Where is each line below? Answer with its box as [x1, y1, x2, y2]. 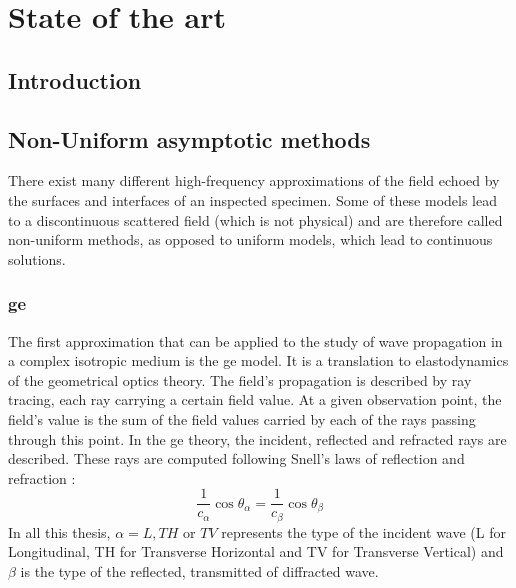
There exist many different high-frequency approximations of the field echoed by [8, 170, 500, 191]
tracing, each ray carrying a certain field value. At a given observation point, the [8, 389, 502, 410]
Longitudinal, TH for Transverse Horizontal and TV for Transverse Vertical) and [8, 541, 504, 562]
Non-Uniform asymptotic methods [8, 123, 371, 154]
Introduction [8, 64, 142, 95]
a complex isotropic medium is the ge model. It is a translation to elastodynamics [8, 350, 509, 371]
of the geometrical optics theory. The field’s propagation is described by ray [8, 369, 472, 390]
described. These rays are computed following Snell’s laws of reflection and [8, 448, 465, 469]
